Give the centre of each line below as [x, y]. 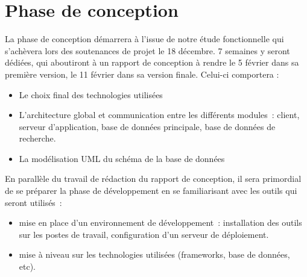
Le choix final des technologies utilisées [91, 94]
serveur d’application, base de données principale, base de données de [147, 126]
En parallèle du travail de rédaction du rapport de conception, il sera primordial [153, 179]
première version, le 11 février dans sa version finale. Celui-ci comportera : [142, 74]
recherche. [37, 138]
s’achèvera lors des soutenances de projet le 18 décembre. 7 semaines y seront [147, 50]
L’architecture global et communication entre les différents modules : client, [159, 115]
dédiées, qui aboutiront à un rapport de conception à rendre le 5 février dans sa [152, 62]
